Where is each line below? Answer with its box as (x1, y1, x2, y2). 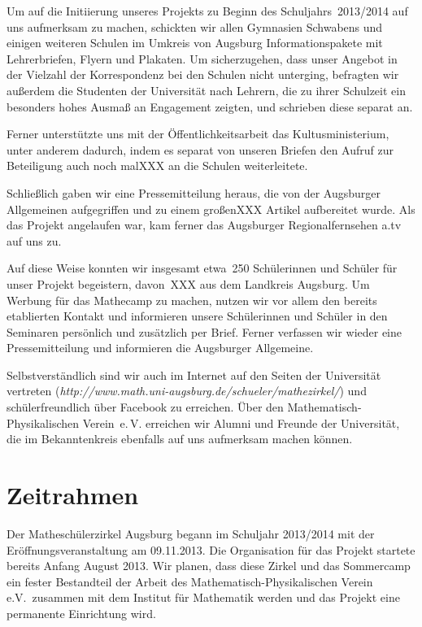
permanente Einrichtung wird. (7, 604, 156, 621)
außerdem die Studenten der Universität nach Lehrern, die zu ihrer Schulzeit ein (7, 81, 406, 98)
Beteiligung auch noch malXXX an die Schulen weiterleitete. (7, 157, 308, 174)
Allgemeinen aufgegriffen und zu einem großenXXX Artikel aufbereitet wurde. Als (7, 200, 415, 217)
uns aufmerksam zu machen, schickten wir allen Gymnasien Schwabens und (7, 18, 383, 35)
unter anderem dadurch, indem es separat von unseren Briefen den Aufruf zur (7, 141, 394, 158)
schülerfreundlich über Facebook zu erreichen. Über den (7, 398, 284, 416)
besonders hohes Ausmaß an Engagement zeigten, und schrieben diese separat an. (7, 98, 413, 115)
